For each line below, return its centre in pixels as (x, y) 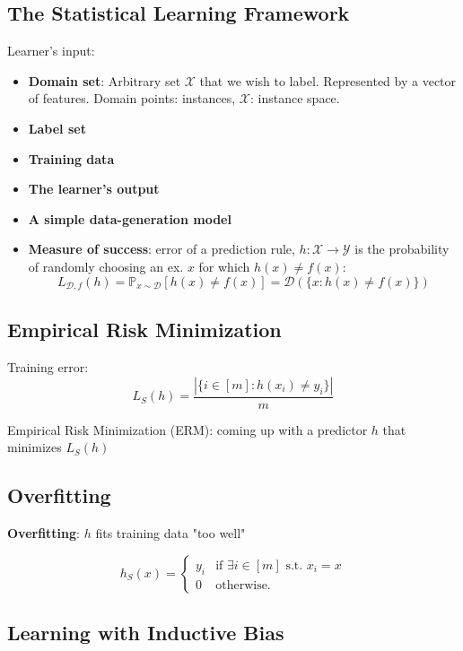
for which (224, 266)
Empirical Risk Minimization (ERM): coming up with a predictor (188, 429)
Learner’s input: (51, 51)
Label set (57, 128)
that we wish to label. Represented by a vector (328, 80)
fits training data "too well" (170, 533)
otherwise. (243, 585)
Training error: (48, 367)
